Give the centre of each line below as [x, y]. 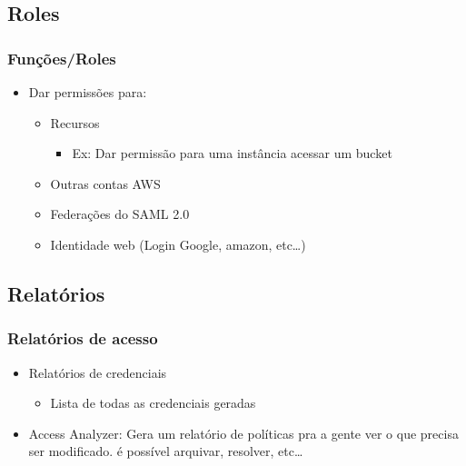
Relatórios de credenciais [98, 372]
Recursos [75, 122]
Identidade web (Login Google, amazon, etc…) [178, 244]
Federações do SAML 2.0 [120, 214]
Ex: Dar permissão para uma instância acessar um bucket [232, 153]
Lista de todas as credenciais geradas [153, 403]
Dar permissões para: [88, 92]
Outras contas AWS [105, 183]
